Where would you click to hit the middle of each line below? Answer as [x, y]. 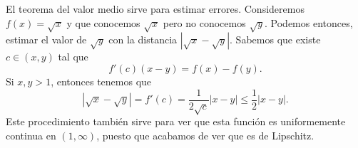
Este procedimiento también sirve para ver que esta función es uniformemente [176, 121]
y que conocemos [103, 22]
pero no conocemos [204, 22]
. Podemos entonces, [309, 22]
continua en [31, 135]
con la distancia [143, 39]
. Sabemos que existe [275, 39]
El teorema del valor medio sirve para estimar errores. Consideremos [155, 9]
